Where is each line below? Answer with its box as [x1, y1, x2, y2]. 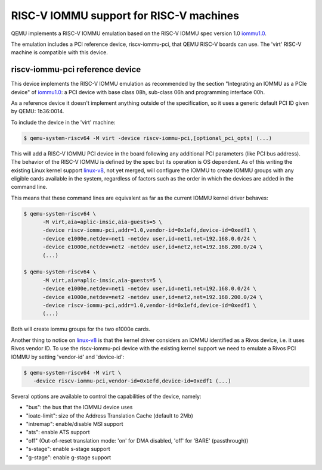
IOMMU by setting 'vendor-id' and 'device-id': [11, 353, 125, 360]
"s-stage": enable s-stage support [26, 446, 110, 453]
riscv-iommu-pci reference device [11, 64, 141, 74]
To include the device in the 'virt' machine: [11, 119, 116, 126]
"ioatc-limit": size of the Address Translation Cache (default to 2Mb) [26, 412, 193, 419]
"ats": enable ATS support [26, 429, 90, 436]
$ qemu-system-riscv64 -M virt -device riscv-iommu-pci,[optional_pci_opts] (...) [23, 135, 273, 141]
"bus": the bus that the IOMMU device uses [26, 404, 133, 411]
